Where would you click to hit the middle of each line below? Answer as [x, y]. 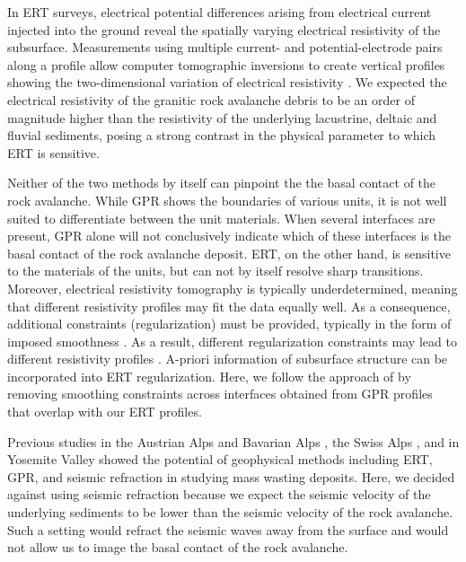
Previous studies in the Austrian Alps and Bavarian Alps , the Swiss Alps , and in [233, 441]
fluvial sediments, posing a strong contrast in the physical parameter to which [222, 135]
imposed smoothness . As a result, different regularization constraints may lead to [232, 341]
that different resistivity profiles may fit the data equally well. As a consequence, [229, 306]
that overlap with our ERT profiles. [105, 412]
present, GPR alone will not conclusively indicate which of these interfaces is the [229, 236]
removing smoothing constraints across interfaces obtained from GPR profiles [220, 394]
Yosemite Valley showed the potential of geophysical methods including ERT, [220, 459]
